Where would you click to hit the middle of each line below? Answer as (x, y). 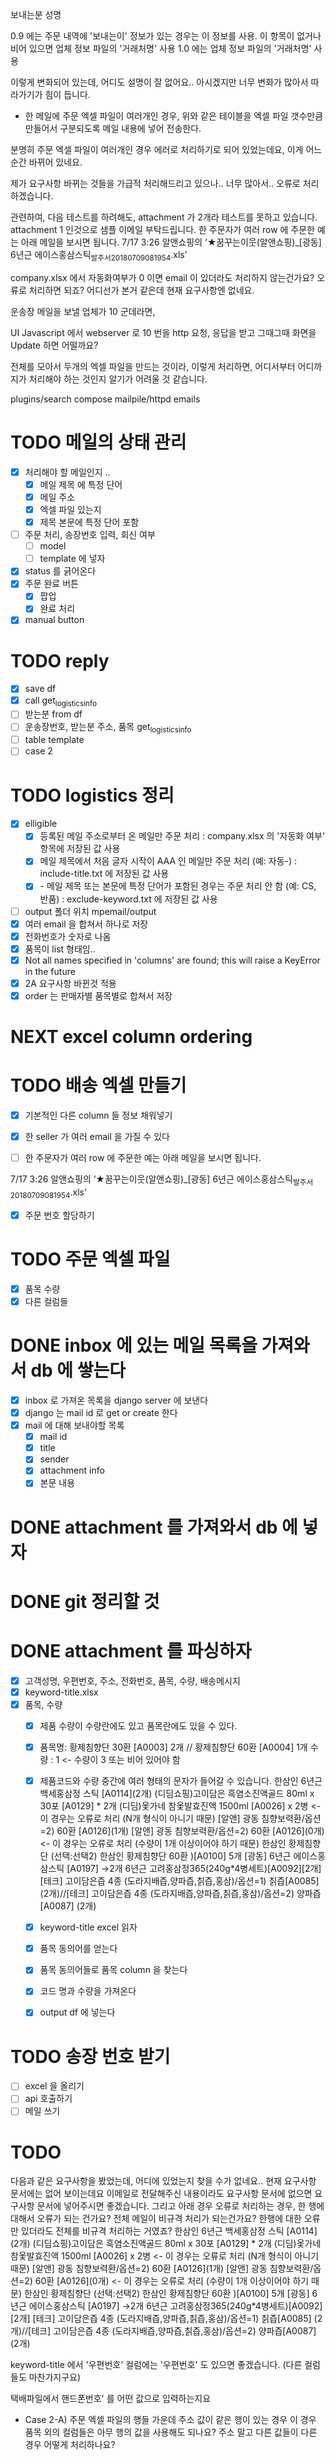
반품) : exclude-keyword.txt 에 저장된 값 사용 (128, 899)
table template (54, 740)
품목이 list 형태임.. (60, 949)
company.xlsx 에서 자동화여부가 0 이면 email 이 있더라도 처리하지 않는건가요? (162, 277)
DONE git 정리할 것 (85, 1601)
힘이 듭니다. (67, 94)
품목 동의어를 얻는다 (78, 1949)
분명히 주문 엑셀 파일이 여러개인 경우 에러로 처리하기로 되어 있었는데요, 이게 (157, 149)
